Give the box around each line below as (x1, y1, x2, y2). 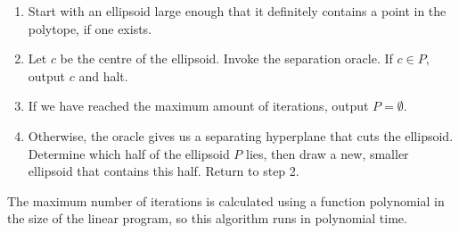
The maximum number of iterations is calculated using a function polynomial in (7, 191, 445, 210)
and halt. (78, 66, 128, 85)
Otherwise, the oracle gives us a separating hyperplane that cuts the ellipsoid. (28, 126, 454, 145)
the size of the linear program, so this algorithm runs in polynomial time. (7, 209, 407, 228)
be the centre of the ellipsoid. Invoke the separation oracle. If (60, 49, 393, 68)
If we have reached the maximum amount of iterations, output (28, 96, 369, 115)
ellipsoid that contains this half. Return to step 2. (28, 162, 299, 180)
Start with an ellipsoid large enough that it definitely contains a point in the (28, 2, 447, 20)
